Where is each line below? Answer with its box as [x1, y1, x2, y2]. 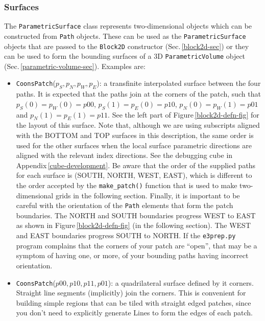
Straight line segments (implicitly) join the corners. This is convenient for [16, 287, 246, 298]
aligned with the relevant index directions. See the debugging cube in [16, 150, 233, 161]
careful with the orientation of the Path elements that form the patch [16, 200, 233, 211]
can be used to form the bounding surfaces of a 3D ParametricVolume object [4, 51, 246, 61]
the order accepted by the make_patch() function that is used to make [16, 179, 237, 190]
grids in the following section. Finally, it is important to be [55, 190, 240, 200]
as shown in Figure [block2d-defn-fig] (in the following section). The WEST [16, 220, 251, 231]
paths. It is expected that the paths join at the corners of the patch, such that [16, 88, 261, 99]
